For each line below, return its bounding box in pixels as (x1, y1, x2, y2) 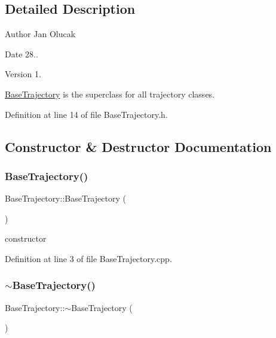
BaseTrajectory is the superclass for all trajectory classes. (5, 87, 215, 100)
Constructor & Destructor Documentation (5, 137, 272, 156)
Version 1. (5, 68, 41, 80)
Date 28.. (5, 47, 38, 60)
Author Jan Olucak (5, 28, 76, 40)
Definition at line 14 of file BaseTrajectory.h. (5, 108, 168, 120)
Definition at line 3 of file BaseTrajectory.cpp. (5, 252, 172, 264)
